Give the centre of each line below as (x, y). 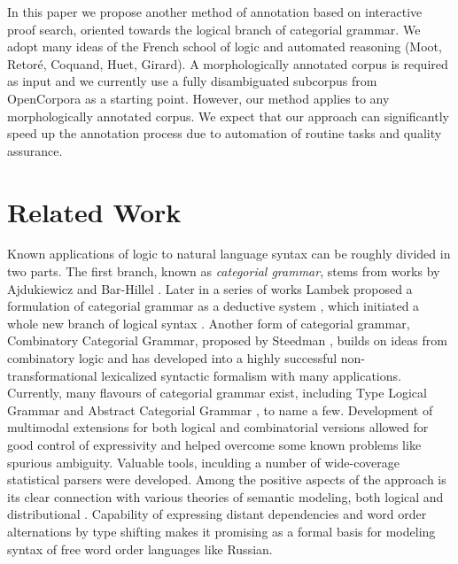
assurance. (35, 150)
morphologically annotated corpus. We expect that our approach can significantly (228, 116)
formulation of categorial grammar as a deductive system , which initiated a (213, 306)
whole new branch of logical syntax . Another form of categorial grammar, (209, 323)
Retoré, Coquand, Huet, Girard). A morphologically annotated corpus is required (228, 63)
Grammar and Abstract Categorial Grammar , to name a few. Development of (220, 409)
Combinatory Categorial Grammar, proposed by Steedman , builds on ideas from (227, 340)
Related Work (94, 211)
